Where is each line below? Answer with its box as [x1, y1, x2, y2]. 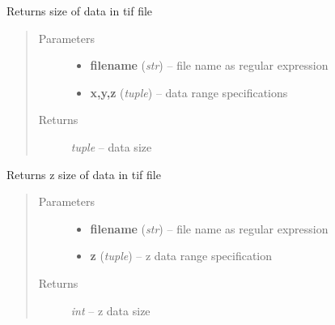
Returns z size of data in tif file [6, 165, 161, 182]
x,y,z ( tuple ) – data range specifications [90, 83, 288, 100]
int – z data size [70, 301, 151, 319]
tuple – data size [70, 138, 152, 155]
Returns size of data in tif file [6, 2, 153, 19]
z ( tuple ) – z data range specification [90, 247, 273, 264]
